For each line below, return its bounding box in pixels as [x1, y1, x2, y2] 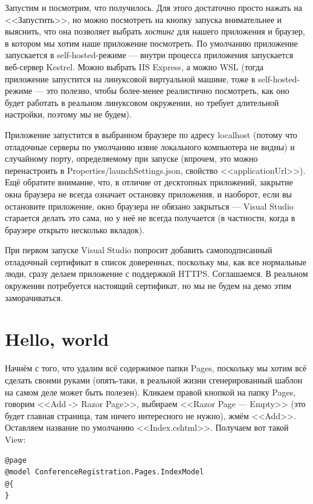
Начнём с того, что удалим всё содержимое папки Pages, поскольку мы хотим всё [5, 362, 307, 374]
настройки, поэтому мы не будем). [5, 108, 132, 121]
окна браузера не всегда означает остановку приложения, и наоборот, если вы [5, 187, 292, 200]
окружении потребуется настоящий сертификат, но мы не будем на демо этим [5, 279, 292, 292]
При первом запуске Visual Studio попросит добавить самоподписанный [5, 244, 273, 256]
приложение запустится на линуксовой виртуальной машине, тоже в [5, 72, 256, 85]
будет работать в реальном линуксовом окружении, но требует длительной [5, 96, 279, 108]
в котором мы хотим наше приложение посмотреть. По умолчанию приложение [5, 36, 298, 49]
